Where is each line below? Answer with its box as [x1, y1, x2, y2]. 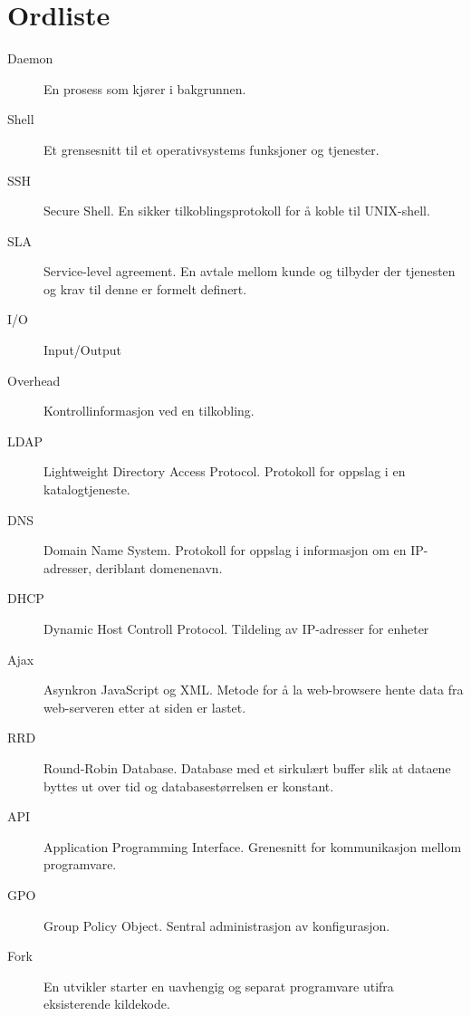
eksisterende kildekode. [43, 994, 170, 1013]
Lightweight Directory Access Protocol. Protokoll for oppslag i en [43, 462, 406, 481]
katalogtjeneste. [43, 480, 130, 499]
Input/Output [43, 340, 121, 359]
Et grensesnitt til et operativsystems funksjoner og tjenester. [43, 139, 380, 158]
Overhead [7, 370, 61, 389]
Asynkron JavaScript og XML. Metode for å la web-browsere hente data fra [43, 680, 464, 699]
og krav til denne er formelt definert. [43, 279, 247, 298]
